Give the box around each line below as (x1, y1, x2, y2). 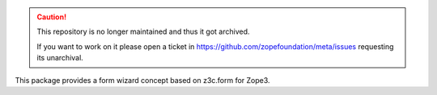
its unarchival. (36, 53, 84, 63)
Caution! (36, 12, 67, 22)
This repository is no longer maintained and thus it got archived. (36, 27, 250, 36)
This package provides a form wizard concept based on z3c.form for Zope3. (15, 75, 270, 85)
